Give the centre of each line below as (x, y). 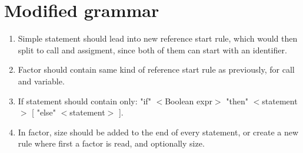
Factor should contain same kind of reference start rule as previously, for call (156, 69)
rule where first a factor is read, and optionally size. (111, 143)
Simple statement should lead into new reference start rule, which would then (158, 38)
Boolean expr (189, 101)
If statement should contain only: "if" (84, 101)
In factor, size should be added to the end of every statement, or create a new (158, 132)
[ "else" (44, 112)
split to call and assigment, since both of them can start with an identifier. (152, 50)
